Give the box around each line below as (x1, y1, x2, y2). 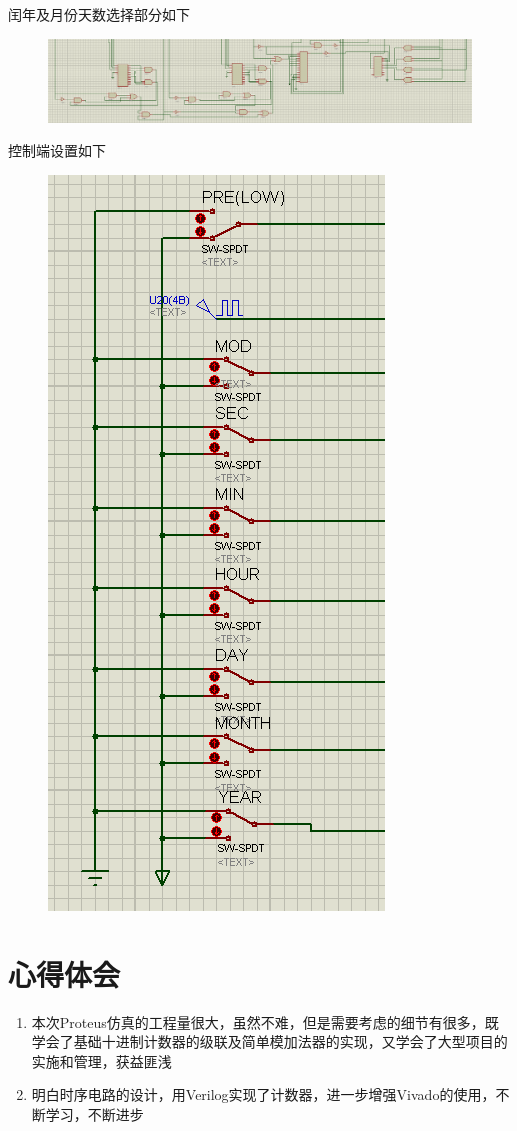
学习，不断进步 (45, 1103, 144, 1124)
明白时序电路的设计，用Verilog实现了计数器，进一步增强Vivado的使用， (31, 1084, 496, 1105)
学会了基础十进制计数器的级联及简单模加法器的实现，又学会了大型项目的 (31, 1031, 508, 1052)
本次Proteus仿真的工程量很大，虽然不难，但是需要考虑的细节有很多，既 (31, 1011, 499, 1032)
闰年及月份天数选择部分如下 (8, 4, 190, 24)
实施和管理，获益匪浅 (31, 1050, 172, 1071)
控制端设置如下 (8, 140, 106, 161)
